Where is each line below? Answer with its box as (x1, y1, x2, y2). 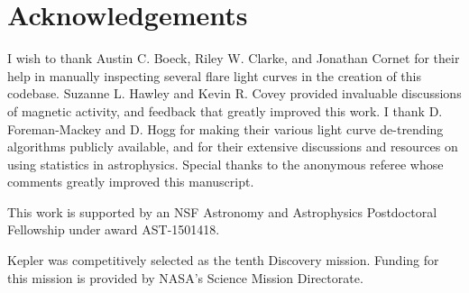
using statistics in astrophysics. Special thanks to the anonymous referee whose (7, 154, 444, 173)
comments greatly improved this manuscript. (7, 172, 254, 191)
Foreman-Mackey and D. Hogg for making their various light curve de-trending (7, 119, 444, 138)
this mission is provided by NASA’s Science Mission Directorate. (7, 268, 363, 287)
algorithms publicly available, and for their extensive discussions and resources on (7, 137, 458, 156)
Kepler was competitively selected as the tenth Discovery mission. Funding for (7, 251, 439, 270)
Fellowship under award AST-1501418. (7, 220, 220, 239)
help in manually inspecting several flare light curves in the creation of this (7, 66, 421, 85)
